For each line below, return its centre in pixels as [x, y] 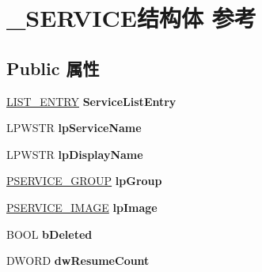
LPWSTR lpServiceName [74, 128]
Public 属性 [53, 68]
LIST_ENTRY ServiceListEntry [91, 101]
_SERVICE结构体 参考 [131, 18]
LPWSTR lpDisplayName [75, 154]
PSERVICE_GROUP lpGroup [84, 181]
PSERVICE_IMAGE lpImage [82, 207]
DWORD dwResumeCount [78, 261]
